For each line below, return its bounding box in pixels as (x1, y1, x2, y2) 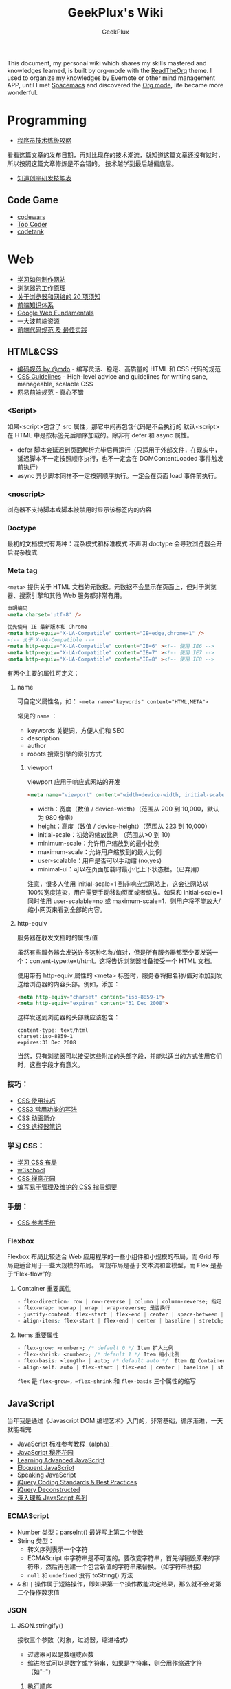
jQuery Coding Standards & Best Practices (16, 1478, 137, 1486)
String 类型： (16, 1536, 54, 1544)
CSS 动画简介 (16, 1114, 56, 1122)
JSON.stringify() (16, 1621, 64, 1630)
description (27, 734, 60, 742)
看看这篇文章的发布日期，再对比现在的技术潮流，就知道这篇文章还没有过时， (7, 150, 224, 159)
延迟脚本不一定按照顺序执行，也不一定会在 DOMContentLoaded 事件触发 (16, 454, 224, 462)
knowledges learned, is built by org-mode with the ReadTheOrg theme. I (7, 66, 212, 74)
